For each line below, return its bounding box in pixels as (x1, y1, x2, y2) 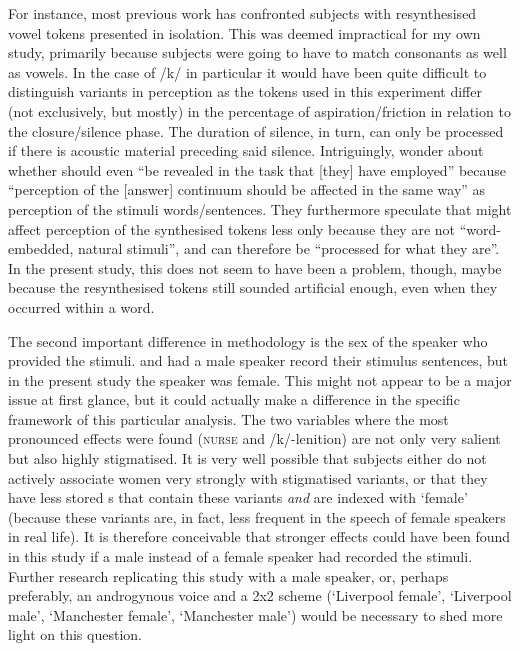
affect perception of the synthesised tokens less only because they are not (8, 218, 456, 239)
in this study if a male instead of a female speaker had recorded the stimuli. (8, 546, 473, 567)
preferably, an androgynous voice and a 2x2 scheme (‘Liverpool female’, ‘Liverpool (8, 585, 512, 606)
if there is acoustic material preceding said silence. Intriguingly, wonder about (8, 140, 484, 161)
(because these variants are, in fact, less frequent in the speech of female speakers (8, 506, 506, 527)
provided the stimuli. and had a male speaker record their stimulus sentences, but (8, 350, 508, 371)
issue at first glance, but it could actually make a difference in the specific (8, 389, 460, 410)
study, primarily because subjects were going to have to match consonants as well (8, 42, 507, 63)
